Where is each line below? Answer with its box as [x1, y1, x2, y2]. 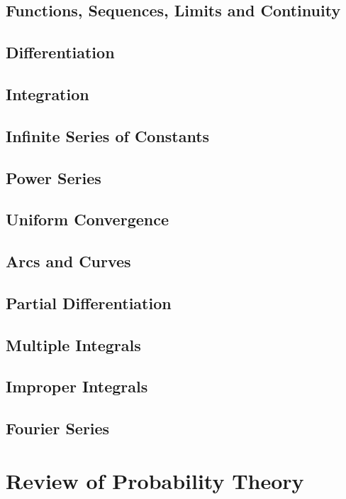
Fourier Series [6, 417, 110, 439]
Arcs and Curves [6, 250, 131, 272]
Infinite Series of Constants [6, 124, 210, 146]
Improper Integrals [6, 375, 148, 397]
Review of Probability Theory [6, 466, 304, 495]
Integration [6, 82, 89, 104]
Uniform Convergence [6, 208, 169, 230]
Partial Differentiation [6, 291, 172, 313]
